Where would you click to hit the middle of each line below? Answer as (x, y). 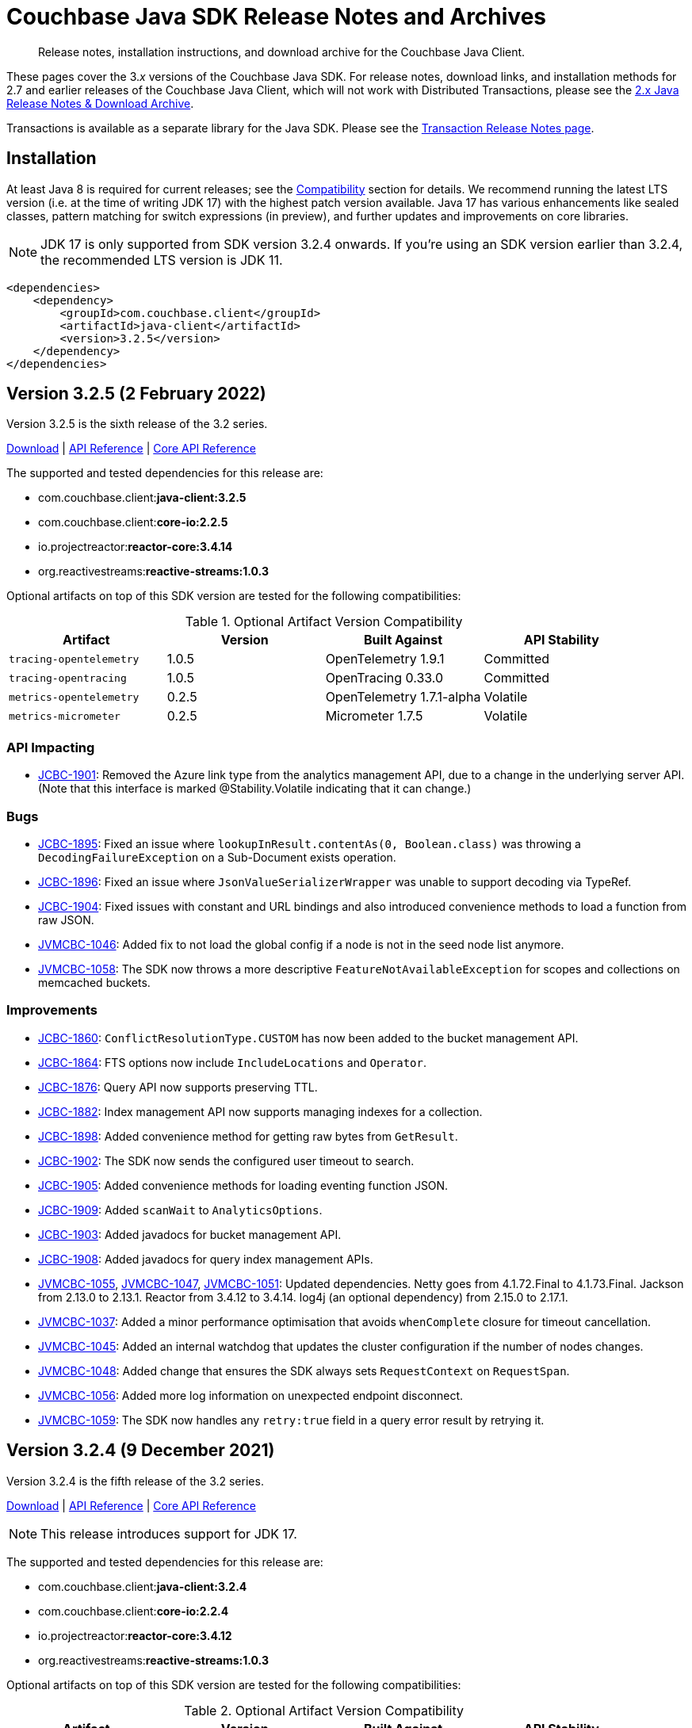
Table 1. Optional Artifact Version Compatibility (324, 622)
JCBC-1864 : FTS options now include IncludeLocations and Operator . (232, 1062)
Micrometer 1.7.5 (374, 716)
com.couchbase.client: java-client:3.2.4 (143, 1586)
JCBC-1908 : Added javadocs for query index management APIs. (206, 1259)
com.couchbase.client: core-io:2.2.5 (133, 522)
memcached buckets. (94, 982)
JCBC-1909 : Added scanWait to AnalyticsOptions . (180, 1210)
